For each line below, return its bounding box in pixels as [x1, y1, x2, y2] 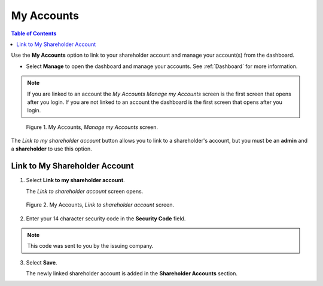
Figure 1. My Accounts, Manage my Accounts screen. [26, 123, 159, 131]
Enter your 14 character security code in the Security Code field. [26, 215, 186, 222]
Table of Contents [11, 30, 57, 37]
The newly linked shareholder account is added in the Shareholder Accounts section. [26, 270, 238, 277]
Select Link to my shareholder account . [26, 177, 125, 184]
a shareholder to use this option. [11, 145, 92, 152]
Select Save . [26, 259, 57, 266]
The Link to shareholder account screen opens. [26, 187, 144, 195]
